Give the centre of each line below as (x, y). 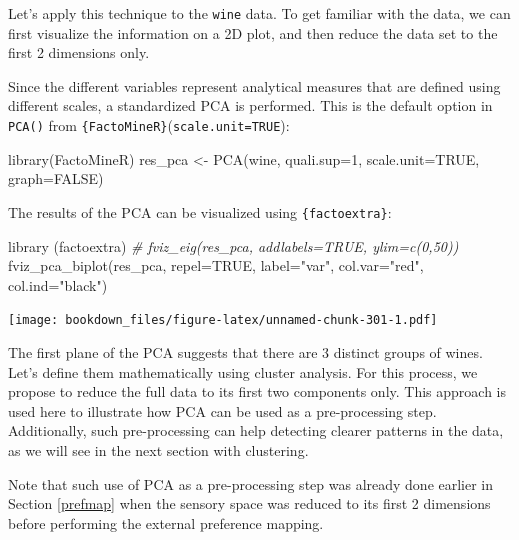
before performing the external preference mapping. (166, 522)
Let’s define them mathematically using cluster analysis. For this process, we (243, 371)
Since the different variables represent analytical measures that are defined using (254, 85)
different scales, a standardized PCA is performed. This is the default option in (250, 105)
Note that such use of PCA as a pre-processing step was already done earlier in (251, 483)
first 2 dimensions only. (79, 52)
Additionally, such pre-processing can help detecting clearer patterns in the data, (256, 430)
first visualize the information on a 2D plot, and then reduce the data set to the (253, 32)
